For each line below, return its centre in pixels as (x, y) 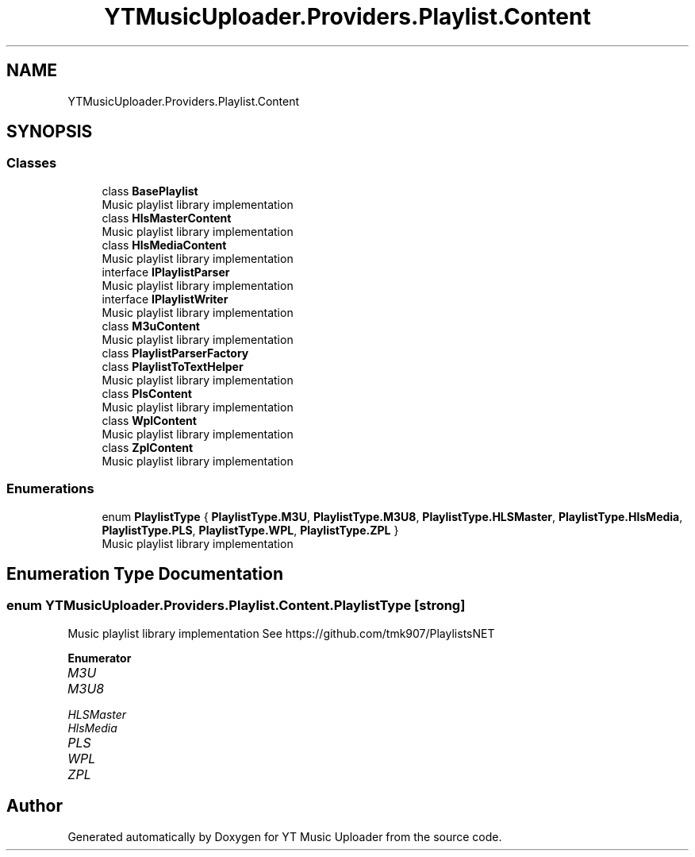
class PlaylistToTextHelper (173, 366)
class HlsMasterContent (167, 218)
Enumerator (100, 658)
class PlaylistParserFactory (175, 353)
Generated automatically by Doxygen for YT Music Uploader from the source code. (285, 836)
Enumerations (50, 489)
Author (35, 806)
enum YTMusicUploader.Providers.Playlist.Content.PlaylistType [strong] (236, 606)
